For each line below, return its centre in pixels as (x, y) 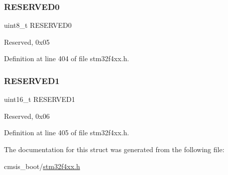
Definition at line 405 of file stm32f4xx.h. (67, 132)
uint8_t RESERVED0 (38, 25)
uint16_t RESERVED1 (40, 99)
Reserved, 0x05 (27, 42)
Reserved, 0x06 (27, 116)
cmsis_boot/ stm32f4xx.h (42, 166)
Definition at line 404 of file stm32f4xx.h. (67, 58)
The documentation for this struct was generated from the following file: (114, 149)
